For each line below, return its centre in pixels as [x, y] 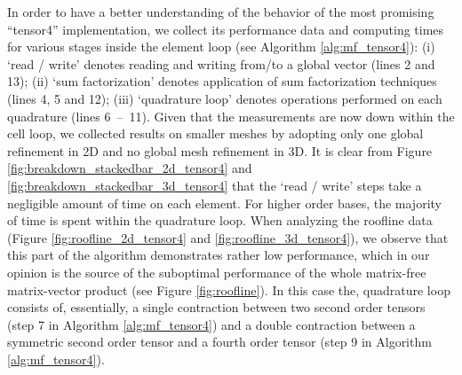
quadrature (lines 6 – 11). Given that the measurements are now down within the [231, 116]
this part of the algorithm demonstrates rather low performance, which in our [219, 255]
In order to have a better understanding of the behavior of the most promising [221, 12]
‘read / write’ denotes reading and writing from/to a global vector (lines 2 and [221, 63]
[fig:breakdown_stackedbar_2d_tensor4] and [130, 168]
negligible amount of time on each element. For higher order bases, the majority [224, 203]
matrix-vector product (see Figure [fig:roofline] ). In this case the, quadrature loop [229, 289]
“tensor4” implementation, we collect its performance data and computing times [226, 29]
